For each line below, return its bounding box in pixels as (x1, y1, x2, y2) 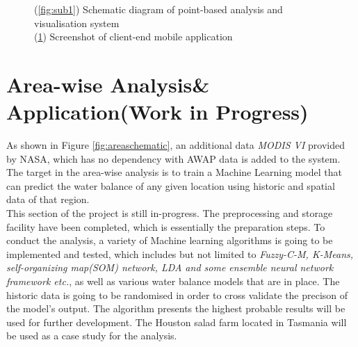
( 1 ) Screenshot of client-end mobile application (34, 29, 233, 44)
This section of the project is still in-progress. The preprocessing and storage (6, 206, 333, 220)
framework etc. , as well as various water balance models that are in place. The (6, 274, 340, 289)
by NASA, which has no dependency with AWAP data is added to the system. (6, 151, 341, 166)
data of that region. (6, 192, 90, 207)
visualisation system (34, 15, 120, 30)
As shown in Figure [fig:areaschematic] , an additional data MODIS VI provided (6, 138, 345, 152)
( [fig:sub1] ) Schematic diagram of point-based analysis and (34, 2, 283, 16)
